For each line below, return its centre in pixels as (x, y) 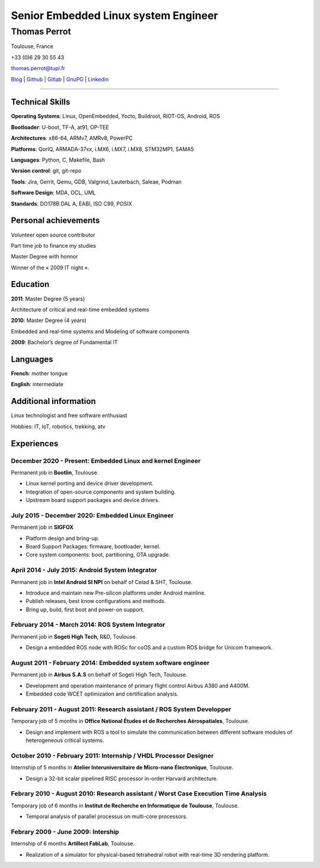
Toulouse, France (32, 46)
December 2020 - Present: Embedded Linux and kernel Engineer (106, 460)
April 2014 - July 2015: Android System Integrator (84, 570)
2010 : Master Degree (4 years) (49, 320)
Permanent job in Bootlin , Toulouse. (55, 472)
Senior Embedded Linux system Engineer (115, 15)
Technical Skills (41, 102)
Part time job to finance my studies (53, 245)
